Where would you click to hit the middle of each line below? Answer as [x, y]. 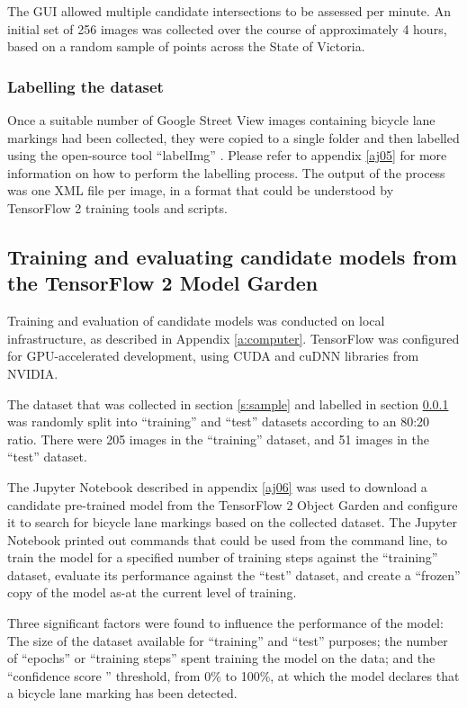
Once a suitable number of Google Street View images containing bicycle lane [221, 120]
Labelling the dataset [85, 86]
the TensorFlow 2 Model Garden [163, 283]
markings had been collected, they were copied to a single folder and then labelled [233, 137]
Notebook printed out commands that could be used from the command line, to [228, 539]
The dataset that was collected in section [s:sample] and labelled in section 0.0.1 [228, 403]
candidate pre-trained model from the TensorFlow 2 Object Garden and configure [233, 504]
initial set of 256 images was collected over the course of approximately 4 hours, [227, 28]
